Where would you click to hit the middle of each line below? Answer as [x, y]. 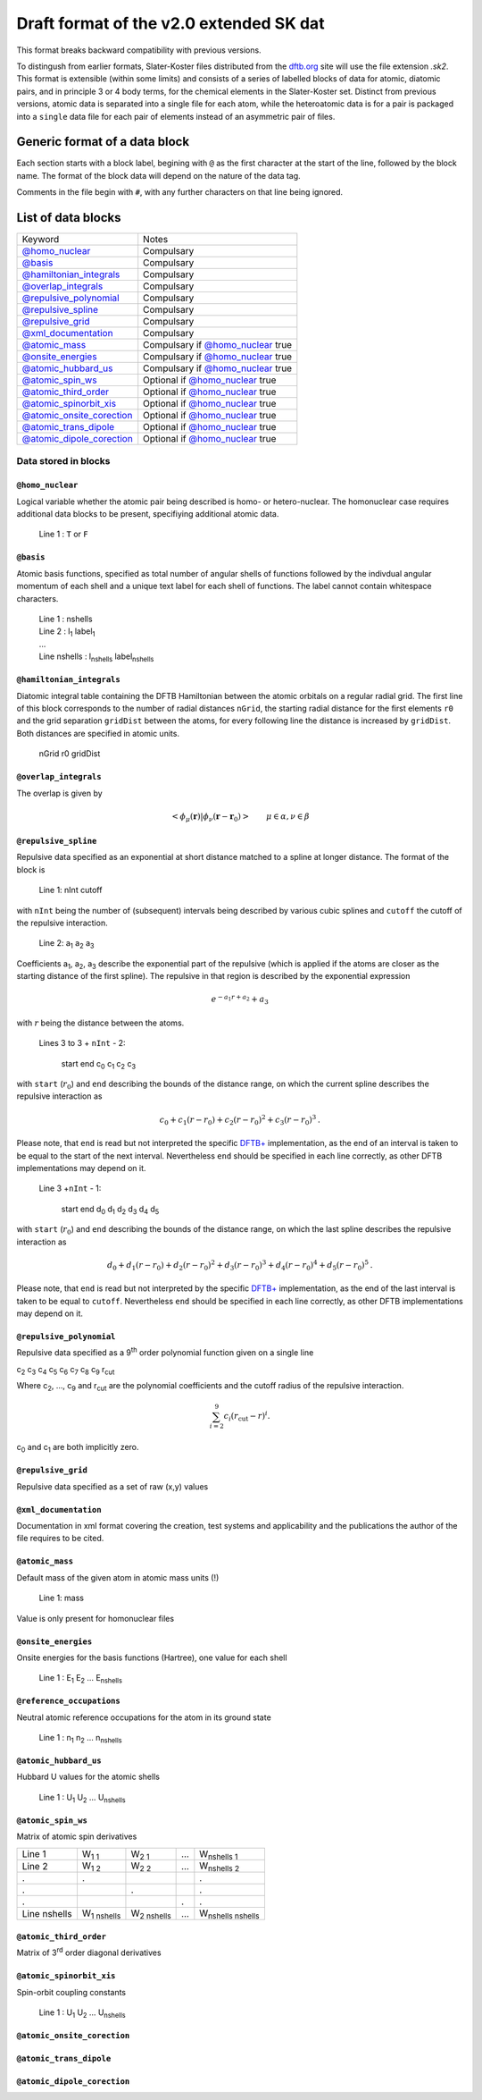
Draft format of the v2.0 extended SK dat [170, 23]
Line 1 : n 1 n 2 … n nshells [80, 1739]
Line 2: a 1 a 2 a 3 [66, 945]
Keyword [41, 240]
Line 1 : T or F [63, 534]
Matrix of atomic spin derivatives [77, 1836]
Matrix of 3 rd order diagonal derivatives [89, 1952]
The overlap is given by [59, 793]
